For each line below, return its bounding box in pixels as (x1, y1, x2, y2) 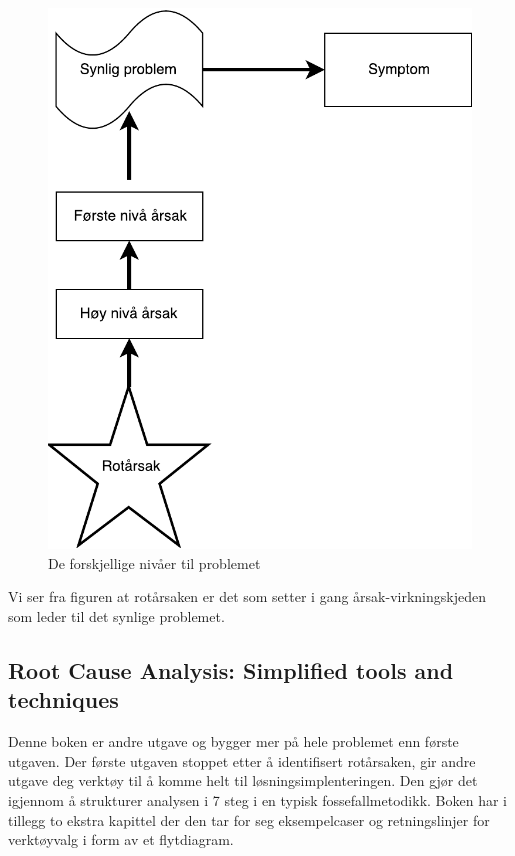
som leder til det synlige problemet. (8, 606, 225, 627)
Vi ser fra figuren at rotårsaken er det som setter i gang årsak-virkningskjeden (8, 586, 486, 607)
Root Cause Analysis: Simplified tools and (8, 655, 454, 686)
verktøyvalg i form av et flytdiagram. (8, 829, 234, 850)
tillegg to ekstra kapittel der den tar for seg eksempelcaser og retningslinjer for (8, 809, 490, 830)
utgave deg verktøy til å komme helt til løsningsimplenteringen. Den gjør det (8, 770, 478, 791)
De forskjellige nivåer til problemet (48, 552, 261, 573)
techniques (8, 684, 119, 715)
